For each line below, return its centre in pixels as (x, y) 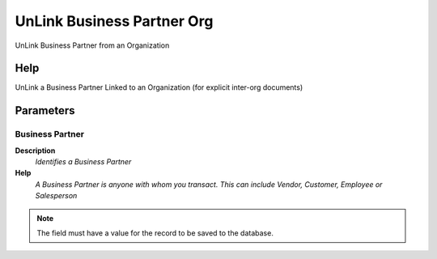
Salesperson (56, 196)
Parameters (45, 110)
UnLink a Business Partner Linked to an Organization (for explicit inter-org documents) (159, 87)
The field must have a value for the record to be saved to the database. (155, 233)
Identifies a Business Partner (83, 161)
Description (35, 151)
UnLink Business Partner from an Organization (92, 45)
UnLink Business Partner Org (114, 21)
